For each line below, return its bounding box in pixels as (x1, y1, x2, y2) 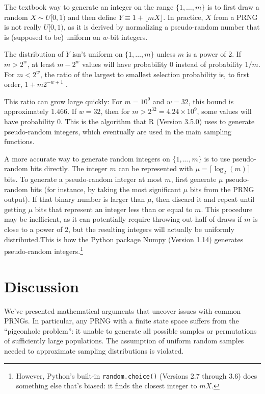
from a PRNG (214, 11, 258, 22)
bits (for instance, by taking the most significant (30, 183, 181, 194)
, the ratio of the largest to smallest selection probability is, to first (40, 68, 249, 79)
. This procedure (201, 203, 253, 214)
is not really (4, 21, 41, 32)
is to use (204, 153, 230, 164)
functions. (4, 136, 35, 147)
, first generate (171, 174, 217, 184)
